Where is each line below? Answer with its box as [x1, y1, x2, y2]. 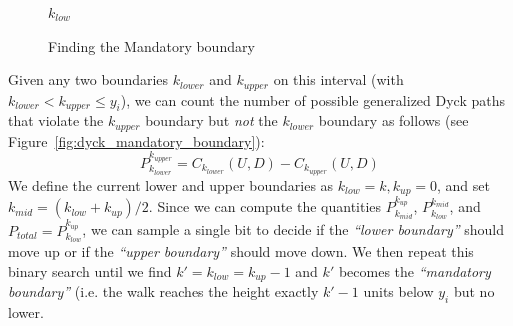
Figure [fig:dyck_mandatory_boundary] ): [8, 130, 265, 151]
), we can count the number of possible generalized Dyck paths [120, 89, 506, 110]
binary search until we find [8, 260, 172, 281]
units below [363, 281, 434, 302]
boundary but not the [145, 110, 278, 131]
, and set [437, 174, 490, 195]
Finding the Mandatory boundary [48, 35, 255, 56]
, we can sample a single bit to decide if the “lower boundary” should [82, 219, 504, 240]
